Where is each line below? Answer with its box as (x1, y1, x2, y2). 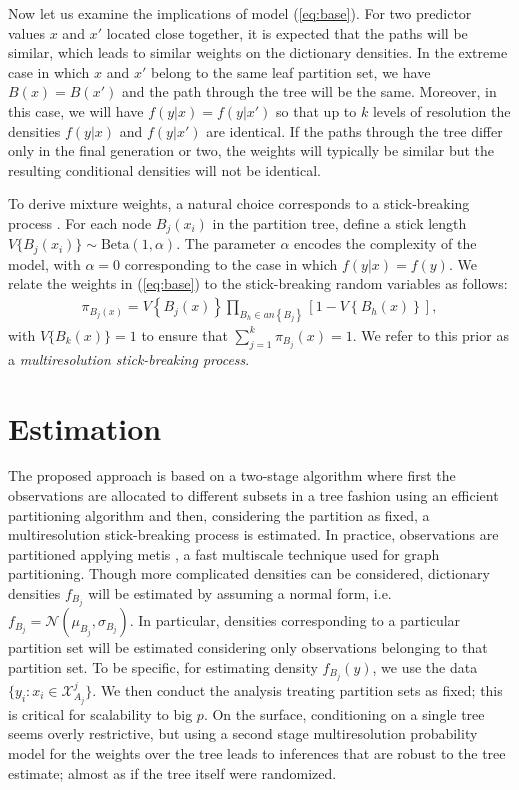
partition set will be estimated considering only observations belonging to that (8, 637, 488, 658)
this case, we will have (8, 100, 144, 121)
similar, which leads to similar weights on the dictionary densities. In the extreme (8, 42, 508, 63)
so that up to (276, 100, 357, 121)
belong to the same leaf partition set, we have (150, 61, 431, 82)
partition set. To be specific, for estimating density (8, 656, 318, 677)
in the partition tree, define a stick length (212, 212, 467, 233)
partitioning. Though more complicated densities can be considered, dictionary (8, 563, 490, 584)
